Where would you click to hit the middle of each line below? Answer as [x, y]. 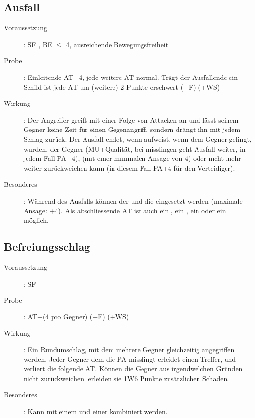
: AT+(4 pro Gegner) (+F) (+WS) [76, 316]
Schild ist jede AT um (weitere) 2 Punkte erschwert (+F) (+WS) [122, 87]
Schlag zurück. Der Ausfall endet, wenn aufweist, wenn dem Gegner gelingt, [138, 139]
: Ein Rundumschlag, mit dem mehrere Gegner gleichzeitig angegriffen [129, 349]
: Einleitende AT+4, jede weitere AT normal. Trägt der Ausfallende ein [131, 77]
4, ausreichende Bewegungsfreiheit [117, 44]
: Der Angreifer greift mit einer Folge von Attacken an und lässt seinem [131, 119]
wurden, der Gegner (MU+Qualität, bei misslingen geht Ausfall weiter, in [135, 148]
